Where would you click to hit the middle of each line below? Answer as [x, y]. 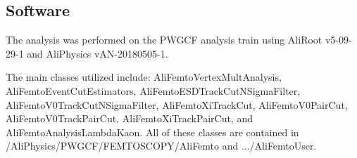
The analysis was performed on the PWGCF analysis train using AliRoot [164, 40]
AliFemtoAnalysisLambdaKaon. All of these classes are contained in [152, 132]
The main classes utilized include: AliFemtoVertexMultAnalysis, [144, 77]
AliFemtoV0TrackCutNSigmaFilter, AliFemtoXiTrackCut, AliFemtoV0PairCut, [177, 104]
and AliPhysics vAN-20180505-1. [98, 53]
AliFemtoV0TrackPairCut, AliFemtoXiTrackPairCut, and [129, 118]
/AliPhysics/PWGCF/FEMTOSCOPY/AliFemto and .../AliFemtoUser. [161, 146]
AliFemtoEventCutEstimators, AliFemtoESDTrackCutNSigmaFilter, [153, 90]
